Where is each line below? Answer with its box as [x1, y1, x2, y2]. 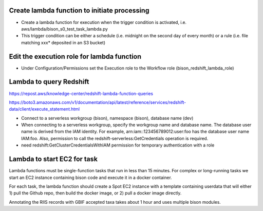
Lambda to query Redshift [9, 78, 90, 86]
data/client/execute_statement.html [9, 106, 80, 112]
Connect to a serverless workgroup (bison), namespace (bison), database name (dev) [21, 115, 194, 121]
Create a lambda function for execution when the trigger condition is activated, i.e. [21, 19, 187, 25]
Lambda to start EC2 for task [9, 155, 98, 163]
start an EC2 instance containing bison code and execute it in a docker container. [9, 175, 172, 180]
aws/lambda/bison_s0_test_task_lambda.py [21, 26, 108, 32]
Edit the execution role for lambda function [9, 52, 142, 61]
